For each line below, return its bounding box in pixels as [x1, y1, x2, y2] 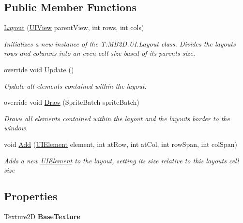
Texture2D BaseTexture [4, 211, 80, 221]
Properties [4, 189, 58, 204]
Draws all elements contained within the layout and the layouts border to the [4, 113, 230, 123]
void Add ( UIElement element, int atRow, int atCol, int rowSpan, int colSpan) [4, 139, 237, 149]
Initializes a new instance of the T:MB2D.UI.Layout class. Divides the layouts [4, 38, 236, 48]
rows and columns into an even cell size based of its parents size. [4, 48, 196, 58]
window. [4, 123, 28, 133]
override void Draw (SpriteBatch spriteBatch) [4, 97, 139, 107]
